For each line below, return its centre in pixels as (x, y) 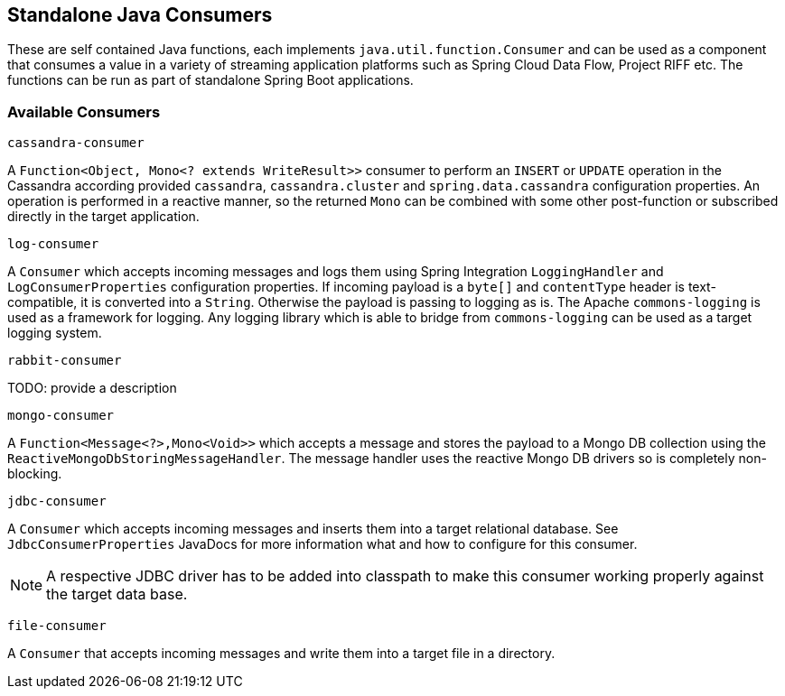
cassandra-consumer (76, 143)
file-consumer (57, 626)
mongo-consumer (61, 416)
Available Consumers (84, 111)
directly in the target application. (103, 217)
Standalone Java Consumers (140, 15)
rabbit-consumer (65, 361)
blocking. (35, 474)
